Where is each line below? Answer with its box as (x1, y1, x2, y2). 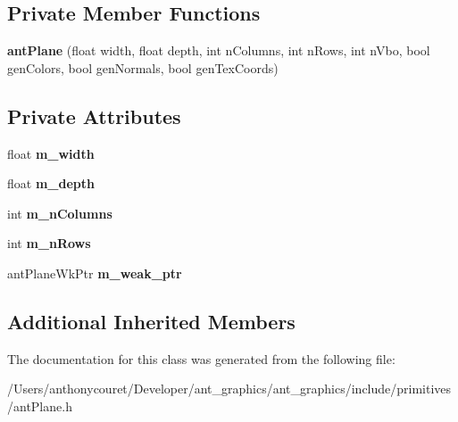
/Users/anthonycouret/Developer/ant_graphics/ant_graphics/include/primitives (7, 379, 452, 398)
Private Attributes (7, 102, 181, 129)
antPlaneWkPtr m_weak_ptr (7, 263, 182, 282)
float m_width (7, 144, 95, 162)
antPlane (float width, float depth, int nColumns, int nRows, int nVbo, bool (7, 41, 430, 60)
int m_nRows (7, 234, 91, 252)
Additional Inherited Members (7, 307, 296, 335)
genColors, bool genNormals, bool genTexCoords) (7, 58, 279, 77)
